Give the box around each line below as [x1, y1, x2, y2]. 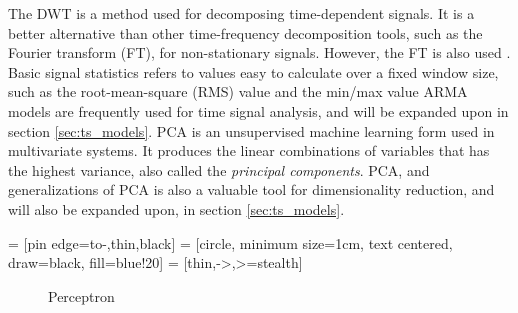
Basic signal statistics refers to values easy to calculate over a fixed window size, [8, 61, 499, 82]
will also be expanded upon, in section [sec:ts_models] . [8, 198, 345, 219]
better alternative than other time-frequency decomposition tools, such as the [8, 22, 483, 43]
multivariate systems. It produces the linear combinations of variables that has [8, 140, 490, 161]
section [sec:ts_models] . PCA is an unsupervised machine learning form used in [8, 120, 495, 141]
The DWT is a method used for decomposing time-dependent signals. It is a [8, 3, 475, 23]
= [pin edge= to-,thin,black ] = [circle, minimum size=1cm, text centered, [8, 232, 453, 253]
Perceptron [48, 285, 115, 306]
